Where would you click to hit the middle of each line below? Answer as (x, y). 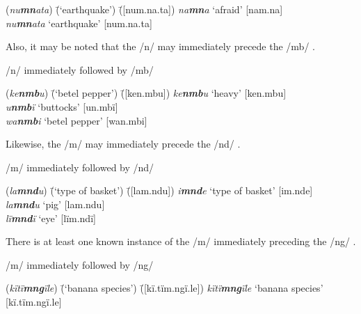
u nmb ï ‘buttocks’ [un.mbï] (62, 106)
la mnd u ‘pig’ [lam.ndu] (55, 204)
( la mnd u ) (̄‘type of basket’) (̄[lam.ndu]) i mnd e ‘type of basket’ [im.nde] (159, 190)
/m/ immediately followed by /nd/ (80, 167)
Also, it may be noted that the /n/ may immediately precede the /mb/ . (160, 46)
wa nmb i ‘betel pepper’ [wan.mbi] (77, 120)
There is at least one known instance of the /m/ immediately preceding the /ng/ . (181, 241)
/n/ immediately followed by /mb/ (80, 69)
